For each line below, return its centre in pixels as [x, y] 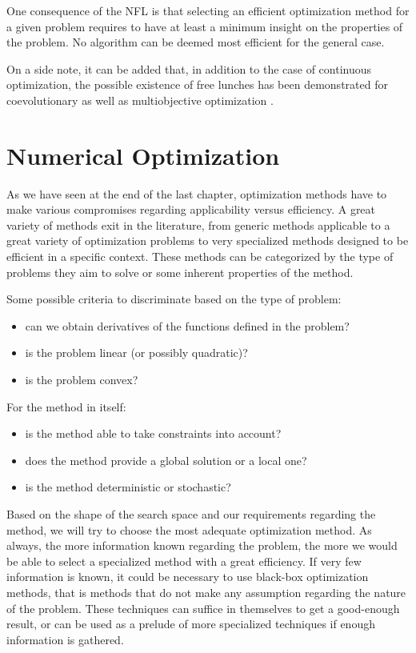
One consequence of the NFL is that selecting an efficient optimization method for [208, 10]
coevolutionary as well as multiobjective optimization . [140, 100]
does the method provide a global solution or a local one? [166, 460]
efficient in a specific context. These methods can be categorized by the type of [200, 256]
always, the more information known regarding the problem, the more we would [202, 545]
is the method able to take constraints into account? [153, 433]
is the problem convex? [82, 380]
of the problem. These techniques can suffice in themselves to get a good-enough [203, 608]
